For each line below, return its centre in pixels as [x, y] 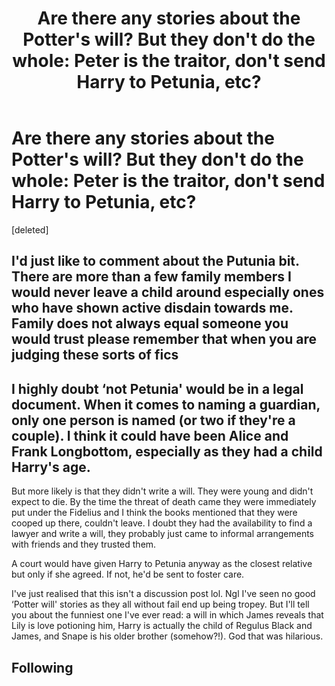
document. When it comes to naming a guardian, [166, 404]
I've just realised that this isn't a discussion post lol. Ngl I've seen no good [163, 594]
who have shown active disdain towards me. [152, 308]
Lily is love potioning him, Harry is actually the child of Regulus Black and [162, 626]
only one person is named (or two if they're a [153, 420]
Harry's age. [51, 467]
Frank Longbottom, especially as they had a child [167, 451]
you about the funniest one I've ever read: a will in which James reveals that [167, 615]
